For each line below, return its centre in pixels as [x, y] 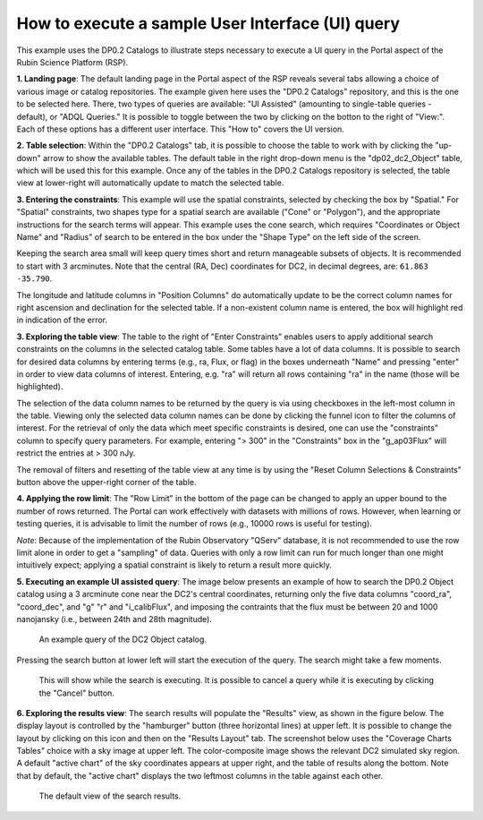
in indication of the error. [62, 320]
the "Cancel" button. [77, 693]
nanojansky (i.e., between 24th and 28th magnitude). [114, 619]
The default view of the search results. [110, 796]
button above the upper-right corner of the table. [106, 483]
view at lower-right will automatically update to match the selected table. [150, 183]
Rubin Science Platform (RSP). [72, 62]
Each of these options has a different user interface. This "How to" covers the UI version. [180, 129]
